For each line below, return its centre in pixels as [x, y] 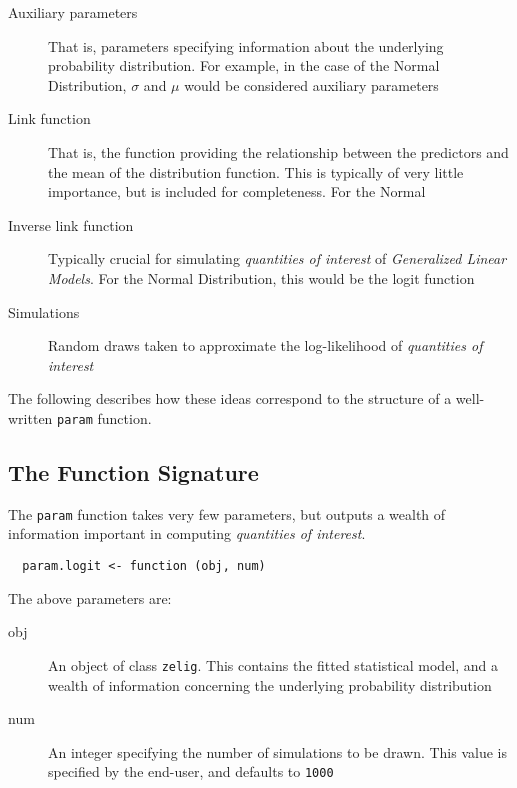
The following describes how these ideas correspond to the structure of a [230, 398]
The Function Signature [133, 471]
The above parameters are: [90, 597]
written [30, 417]
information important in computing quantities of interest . [187, 533]
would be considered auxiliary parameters [311, 84]
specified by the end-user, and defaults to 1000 [191, 771]
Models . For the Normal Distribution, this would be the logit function [261, 277]
